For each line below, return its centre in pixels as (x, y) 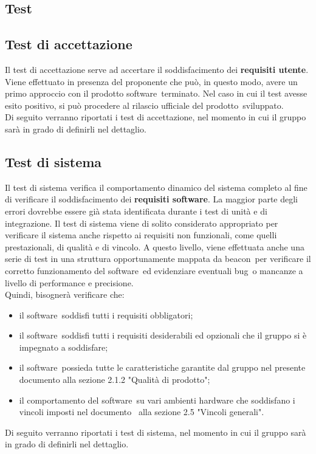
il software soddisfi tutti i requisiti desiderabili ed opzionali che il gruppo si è (163, 335)
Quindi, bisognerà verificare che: (65, 294)
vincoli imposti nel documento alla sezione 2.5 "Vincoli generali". (142, 412)
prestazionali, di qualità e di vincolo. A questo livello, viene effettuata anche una (155, 246)
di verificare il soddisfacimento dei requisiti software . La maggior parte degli (152, 199)
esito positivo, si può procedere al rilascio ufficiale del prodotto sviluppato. (144, 105)
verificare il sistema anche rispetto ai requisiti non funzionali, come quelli (141, 235)
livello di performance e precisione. (69, 282)
